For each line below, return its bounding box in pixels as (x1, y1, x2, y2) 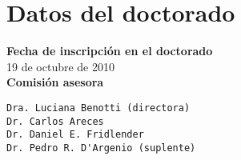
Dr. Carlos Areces (6, 115, 104, 127)
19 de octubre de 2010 (6, 58, 114, 74)
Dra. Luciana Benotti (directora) (6, 102, 191, 114)
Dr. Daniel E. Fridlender (6, 129, 144, 141)
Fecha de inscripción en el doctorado (6, 42, 213, 59)
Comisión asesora (6, 74, 104, 90)
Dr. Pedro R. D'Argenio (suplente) (6, 142, 196, 154)
